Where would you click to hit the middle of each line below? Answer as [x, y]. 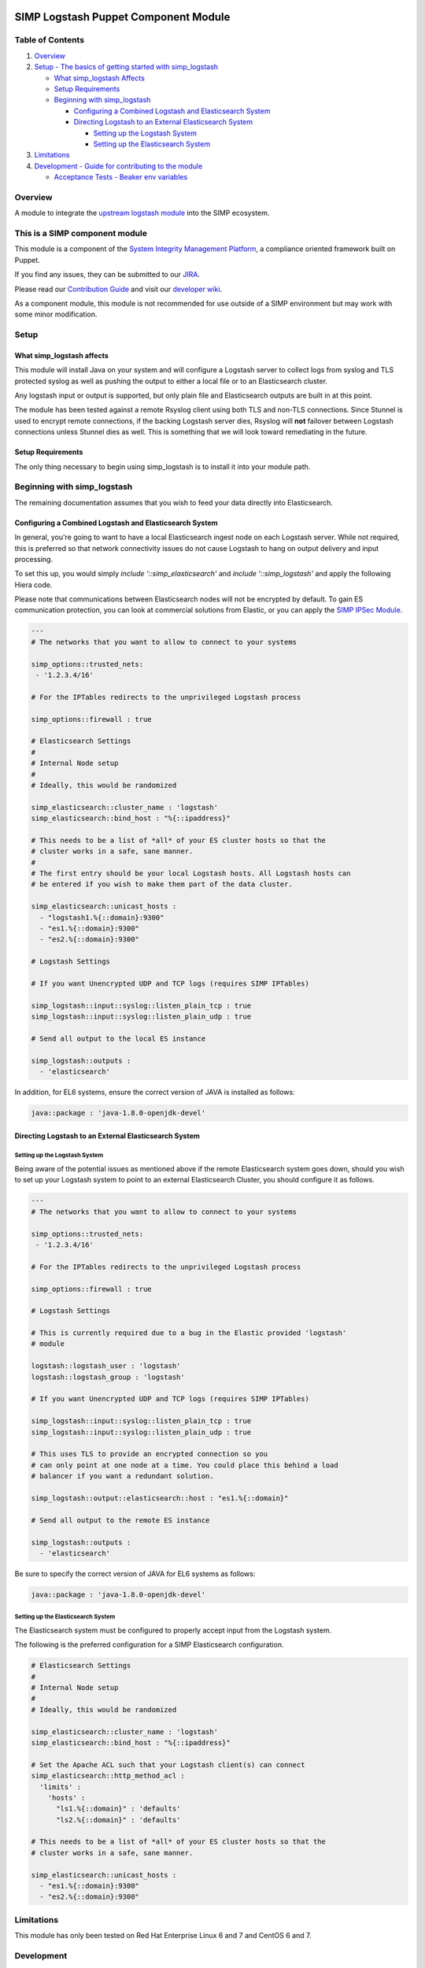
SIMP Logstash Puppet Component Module [122, 17]
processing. [34, 559]
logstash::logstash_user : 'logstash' [106, 1366]
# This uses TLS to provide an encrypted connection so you [150, 1454]
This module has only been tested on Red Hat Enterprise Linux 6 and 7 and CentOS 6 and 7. [163, 1936]
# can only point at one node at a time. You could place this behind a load [185, 1465]
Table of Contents [50, 40]
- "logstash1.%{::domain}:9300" [102, 917]
